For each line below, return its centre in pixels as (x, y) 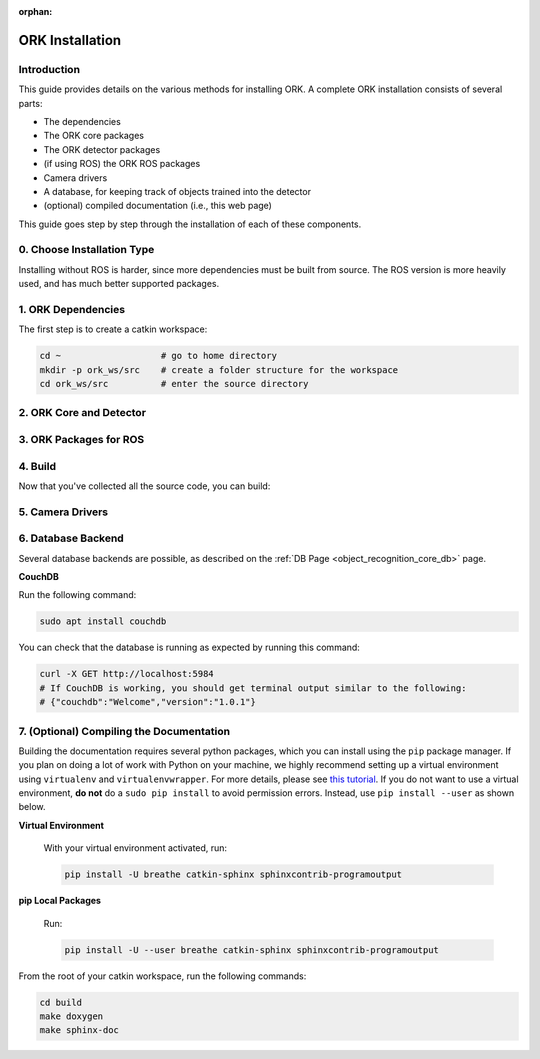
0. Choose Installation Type (86, 250)
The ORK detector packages (102, 149)
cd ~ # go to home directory (158, 356)
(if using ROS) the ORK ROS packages (122, 164)
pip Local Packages (60, 901)
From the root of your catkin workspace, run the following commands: (162, 976)
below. (32, 807)
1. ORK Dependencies (71, 309)
